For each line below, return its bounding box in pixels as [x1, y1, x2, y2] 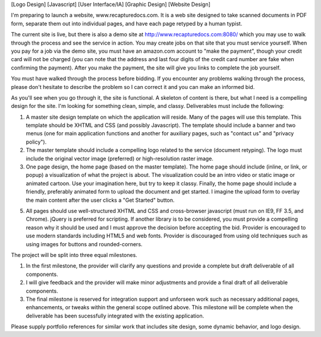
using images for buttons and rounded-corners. [26, 240, 143, 247]
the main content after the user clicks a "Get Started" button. [26, 196, 175, 204]
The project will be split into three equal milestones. [11, 251, 138, 258]
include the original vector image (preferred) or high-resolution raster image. [26, 155, 214, 162]
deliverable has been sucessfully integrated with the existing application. [26, 312, 204, 319]
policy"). [26, 138, 47, 145]
